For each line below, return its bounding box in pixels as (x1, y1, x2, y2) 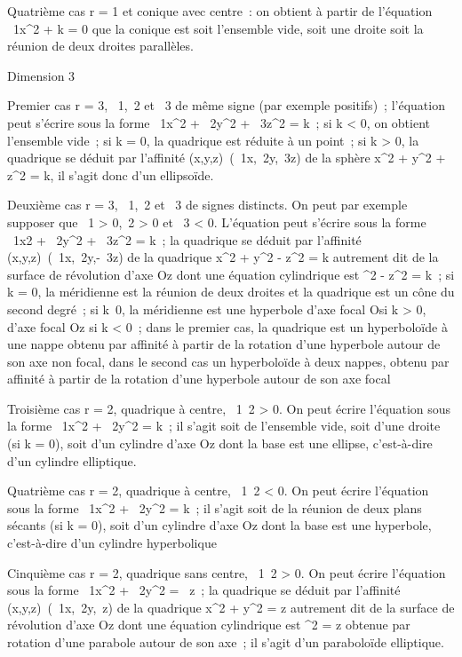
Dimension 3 (7, 66, 76, 84)
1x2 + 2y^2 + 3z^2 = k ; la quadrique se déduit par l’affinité (12, 230, 362, 249)
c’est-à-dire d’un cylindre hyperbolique (7, 534, 217, 552)
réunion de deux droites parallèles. (7, 36, 194, 55)
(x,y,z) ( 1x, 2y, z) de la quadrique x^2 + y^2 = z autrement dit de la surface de (7, 598, 455, 616)
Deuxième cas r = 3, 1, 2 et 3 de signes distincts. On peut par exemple (7, 195, 408, 214)
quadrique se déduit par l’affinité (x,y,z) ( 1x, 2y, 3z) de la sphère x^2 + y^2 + (7, 148, 446, 167)
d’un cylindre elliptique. (7, 451, 137, 470)
